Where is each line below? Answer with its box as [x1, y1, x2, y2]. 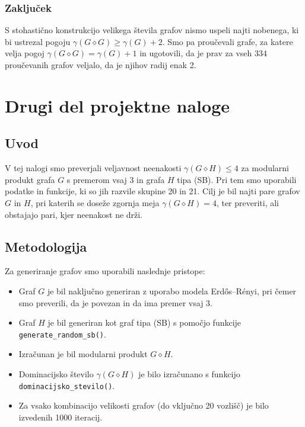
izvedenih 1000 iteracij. [18, 410, 103, 423]
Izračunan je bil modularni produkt [18, 348, 148, 360]
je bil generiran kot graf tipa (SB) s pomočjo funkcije [47, 316, 242, 329]
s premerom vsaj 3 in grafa [66, 173, 165, 185]
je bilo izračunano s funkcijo [138, 367, 240, 380]
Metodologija [5, 237, 87, 255]
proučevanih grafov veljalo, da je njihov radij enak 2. [5, 59, 196, 70]
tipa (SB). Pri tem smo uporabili [177, 173, 297, 185]
